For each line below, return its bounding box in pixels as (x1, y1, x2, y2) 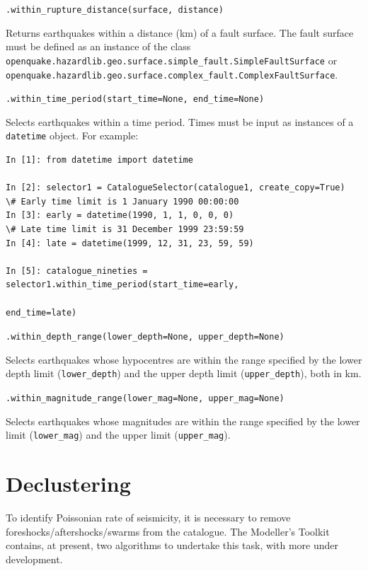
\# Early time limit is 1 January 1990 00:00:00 (6, 196, 239, 207)
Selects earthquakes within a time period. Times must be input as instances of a (6, 114, 354, 129)
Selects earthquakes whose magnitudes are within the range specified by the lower (6, 413, 360, 428)
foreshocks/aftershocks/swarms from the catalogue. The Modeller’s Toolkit (6, 524, 330, 538)
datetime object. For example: (6, 128, 139, 143)
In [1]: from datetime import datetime (6, 155, 193, 166)
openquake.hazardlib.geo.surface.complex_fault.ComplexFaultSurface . (6, 67, 338, 81)
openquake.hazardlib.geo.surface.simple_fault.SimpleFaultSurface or (6, 52, 338, 67)
